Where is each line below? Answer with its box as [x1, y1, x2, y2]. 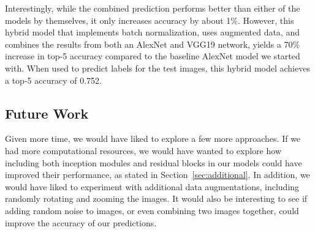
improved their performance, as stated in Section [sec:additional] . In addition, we [5, 168, 310, 181]
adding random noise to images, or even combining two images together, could [5, 204, 299, 216]
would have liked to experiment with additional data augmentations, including [5, 180, 300, 193]
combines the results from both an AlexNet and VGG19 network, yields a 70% [5, 37, 300, 50]
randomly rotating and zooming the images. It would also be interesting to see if [5, 192, 308, 205]
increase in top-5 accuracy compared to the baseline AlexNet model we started [5, 50, 300, 62]
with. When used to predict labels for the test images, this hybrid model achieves [5, 61, 310, 74]
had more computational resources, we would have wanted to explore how [5, 144, 281, 157]
